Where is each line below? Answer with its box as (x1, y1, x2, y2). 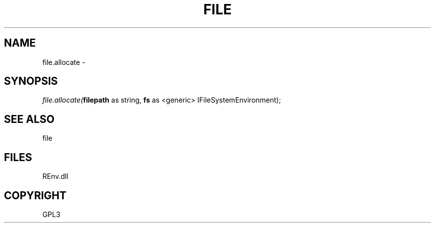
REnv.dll (42, 172, 69, 181)
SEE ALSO (4, 113, 55, 125)
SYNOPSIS (4, 75, 58, 88)
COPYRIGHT (4, 189, 67, 202)
